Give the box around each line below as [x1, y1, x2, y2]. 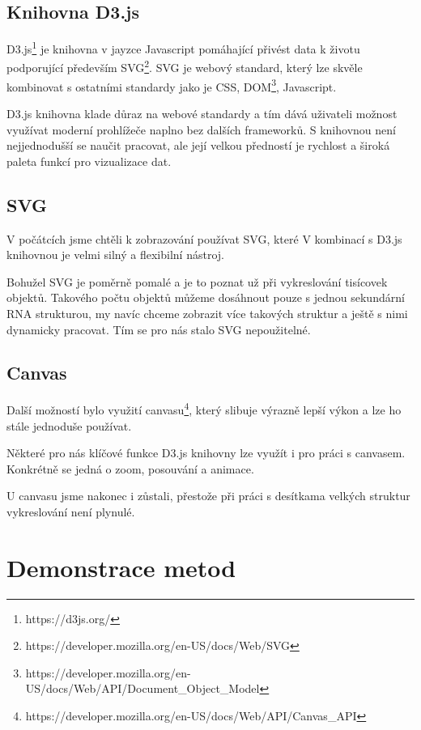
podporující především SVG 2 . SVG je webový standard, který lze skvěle [6, 57, 363, 76]
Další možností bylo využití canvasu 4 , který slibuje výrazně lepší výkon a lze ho [6, 399, 402, 418]
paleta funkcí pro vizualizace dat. [6, 152, 172, 169]
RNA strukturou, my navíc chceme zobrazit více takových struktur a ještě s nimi [6, 304, 408, 321]
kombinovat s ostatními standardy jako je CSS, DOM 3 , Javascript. [6, 75, 337, 95]
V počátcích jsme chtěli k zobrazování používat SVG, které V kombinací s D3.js [6, 230, 402, 247]
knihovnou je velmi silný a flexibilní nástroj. [6, 246, 224, 263]
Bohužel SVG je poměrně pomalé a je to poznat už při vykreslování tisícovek [6, 273, 388, 290]
